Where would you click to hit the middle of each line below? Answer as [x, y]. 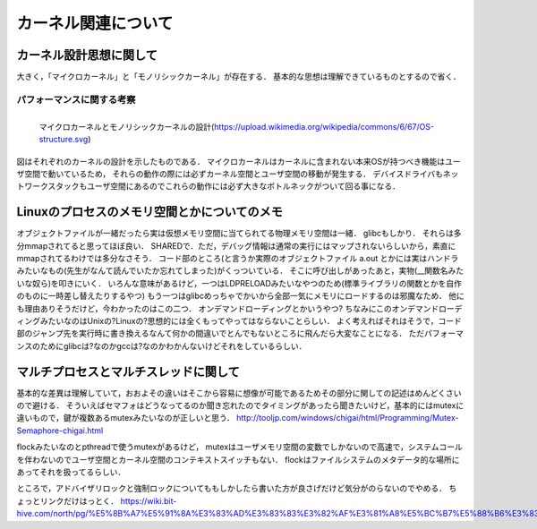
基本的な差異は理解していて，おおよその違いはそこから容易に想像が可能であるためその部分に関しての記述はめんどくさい [239, 393]
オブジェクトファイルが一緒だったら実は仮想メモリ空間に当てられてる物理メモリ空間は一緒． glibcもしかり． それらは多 [239, 234]
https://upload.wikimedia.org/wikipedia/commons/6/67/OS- [324, 127]
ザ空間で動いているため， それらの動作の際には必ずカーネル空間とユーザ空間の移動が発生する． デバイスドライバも [230, 174]
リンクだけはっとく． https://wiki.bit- [108, 500]
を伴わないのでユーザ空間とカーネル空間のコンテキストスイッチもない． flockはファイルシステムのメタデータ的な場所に [238, 459]
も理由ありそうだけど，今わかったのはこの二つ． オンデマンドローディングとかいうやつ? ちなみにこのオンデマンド [228, 308]
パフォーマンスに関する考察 [76, 99]
